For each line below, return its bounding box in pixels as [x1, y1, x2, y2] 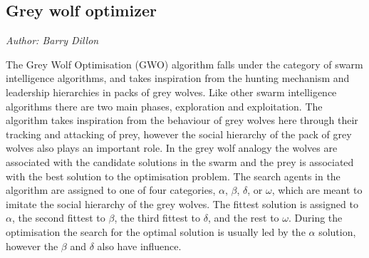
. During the [288, 210, 343, 225]
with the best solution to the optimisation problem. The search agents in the [6, 168, 341, 183]
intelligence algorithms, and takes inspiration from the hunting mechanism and [6, 71, 350, 86]
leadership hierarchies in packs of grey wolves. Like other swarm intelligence [6, 84, 337, 99]
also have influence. [97, 238, 182, 253]
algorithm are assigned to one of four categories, [6, 182, 216, 197]
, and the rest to [207, 210, 279, 225]
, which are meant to [271, 182, 363, 197]
